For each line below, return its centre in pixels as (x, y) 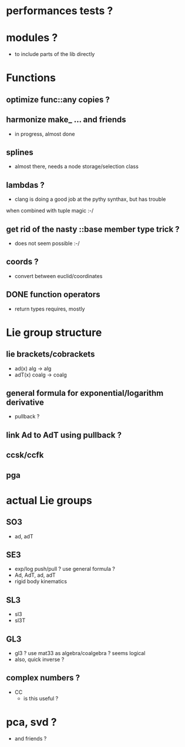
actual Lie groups (49, 500)
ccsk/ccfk (25, 455)
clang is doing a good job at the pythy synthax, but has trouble (90, 199)
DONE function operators (53, 295)
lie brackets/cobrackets (51, 354)
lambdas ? (26, 185)
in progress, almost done (45, 134)
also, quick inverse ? (39, 659)
